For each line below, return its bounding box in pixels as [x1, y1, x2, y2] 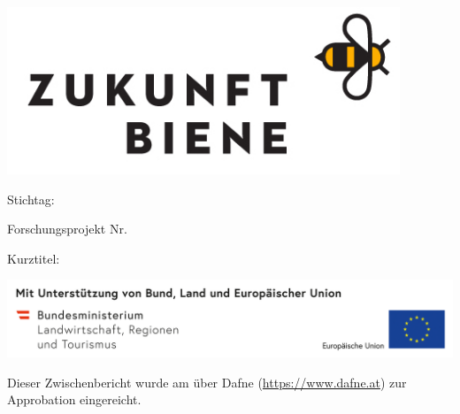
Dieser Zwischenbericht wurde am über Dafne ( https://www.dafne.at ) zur [7, 372, 407, 391]
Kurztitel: [7, 249, 60, 267]
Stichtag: [7, 189, 55, 208]
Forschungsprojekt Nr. [7, 219, 127, 238]
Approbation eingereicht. [7, 390, 142, 409]
